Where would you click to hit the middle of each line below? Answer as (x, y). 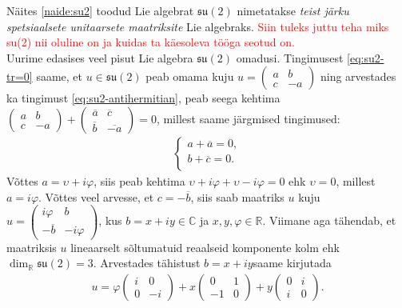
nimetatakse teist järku (293, 10)
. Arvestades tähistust (147, 263)
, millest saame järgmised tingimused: (248, 118)
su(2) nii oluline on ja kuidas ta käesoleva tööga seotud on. (151, 42)
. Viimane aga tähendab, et (329, 220)
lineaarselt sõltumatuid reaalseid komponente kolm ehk (205, 247)
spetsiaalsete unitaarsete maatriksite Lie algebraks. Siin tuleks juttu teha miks (198, 26)
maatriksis (32, 247)
